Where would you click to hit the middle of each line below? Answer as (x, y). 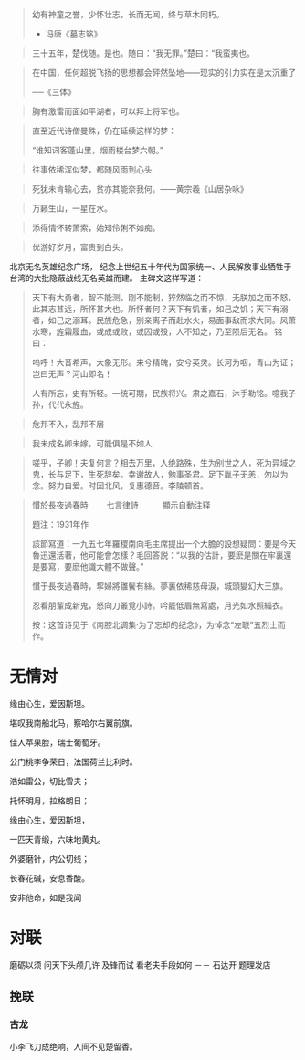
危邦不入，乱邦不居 (68, 424)
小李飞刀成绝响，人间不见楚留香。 (74, 1046)
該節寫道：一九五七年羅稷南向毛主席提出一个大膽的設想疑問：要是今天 (164, 544)
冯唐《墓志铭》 (74, 34)
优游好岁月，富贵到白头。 (80, 247)
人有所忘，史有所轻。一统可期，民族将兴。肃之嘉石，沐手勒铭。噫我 (160, 393)
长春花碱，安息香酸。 (49, 878)
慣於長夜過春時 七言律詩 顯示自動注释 (121, 505)
